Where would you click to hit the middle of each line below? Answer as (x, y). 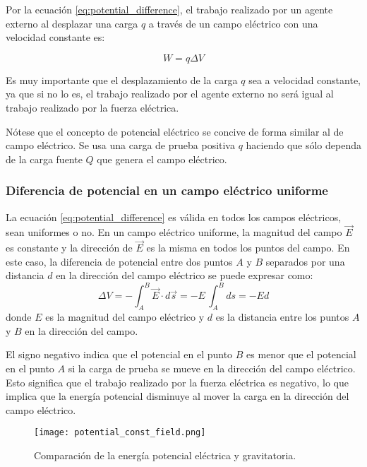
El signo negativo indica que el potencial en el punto (119, 354)
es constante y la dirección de (69, 248)
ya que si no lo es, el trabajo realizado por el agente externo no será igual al (170, 94)
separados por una (305, 261)
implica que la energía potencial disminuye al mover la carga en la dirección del (178, 396)
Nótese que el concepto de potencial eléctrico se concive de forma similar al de (175, 131)
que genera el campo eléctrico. (162, 159)
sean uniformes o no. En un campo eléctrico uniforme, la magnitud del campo (174, 232)
